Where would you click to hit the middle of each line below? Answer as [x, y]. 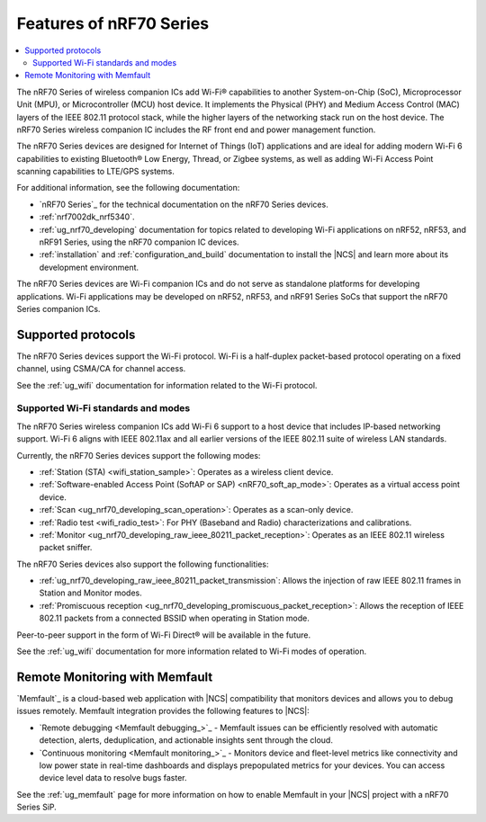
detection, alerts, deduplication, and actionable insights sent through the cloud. [186, 740]
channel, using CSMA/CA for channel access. [101, 369]
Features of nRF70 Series [113, 23]
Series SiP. [37, 807]
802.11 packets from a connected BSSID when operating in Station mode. [175, 618]
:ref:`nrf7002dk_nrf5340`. [87, 217]
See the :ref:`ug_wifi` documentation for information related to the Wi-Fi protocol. [167, 385]
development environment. [89, 267]
